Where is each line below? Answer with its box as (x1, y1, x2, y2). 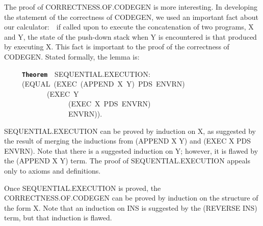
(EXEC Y (46, 88, 79, 99)
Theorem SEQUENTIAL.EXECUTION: (22, 68, 150, 79)
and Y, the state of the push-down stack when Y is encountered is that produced (4, 31, 257, 42)
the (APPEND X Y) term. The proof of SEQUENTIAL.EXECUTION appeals (4, 155, 250, 166)
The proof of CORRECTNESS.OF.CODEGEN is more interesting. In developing (4, 2, 258, 12)
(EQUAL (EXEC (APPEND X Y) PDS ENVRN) (21, 78, 185, 89)
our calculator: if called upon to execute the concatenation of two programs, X (4, 21, 254, 32)
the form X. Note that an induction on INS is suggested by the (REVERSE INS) (4, 202, 257, 213)
